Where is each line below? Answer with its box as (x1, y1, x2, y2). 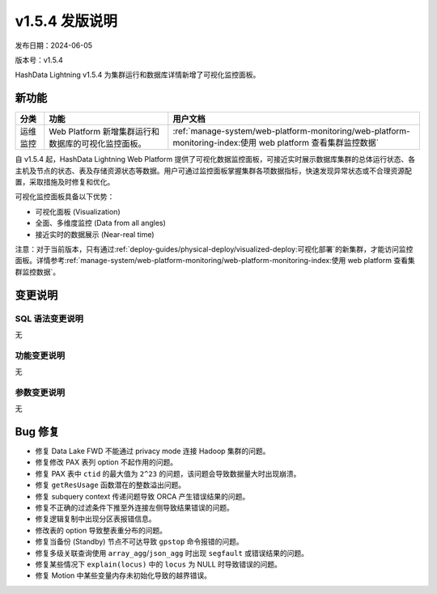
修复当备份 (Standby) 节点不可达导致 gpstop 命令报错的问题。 (35, 537, 244, 546)
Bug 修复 (15, 425, 60, 439)
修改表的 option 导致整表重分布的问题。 (35, 525, 168, 535)
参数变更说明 (15, 387, 66, 398)
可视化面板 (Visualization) (35, 206, 121, 216)
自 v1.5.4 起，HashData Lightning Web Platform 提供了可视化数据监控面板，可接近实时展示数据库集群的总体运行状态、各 (15, 155, 416, 164)
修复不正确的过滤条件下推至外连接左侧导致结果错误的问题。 (35, 503, 234, 513)
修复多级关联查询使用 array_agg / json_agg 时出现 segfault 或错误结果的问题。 (35, 548, 309, 558)
